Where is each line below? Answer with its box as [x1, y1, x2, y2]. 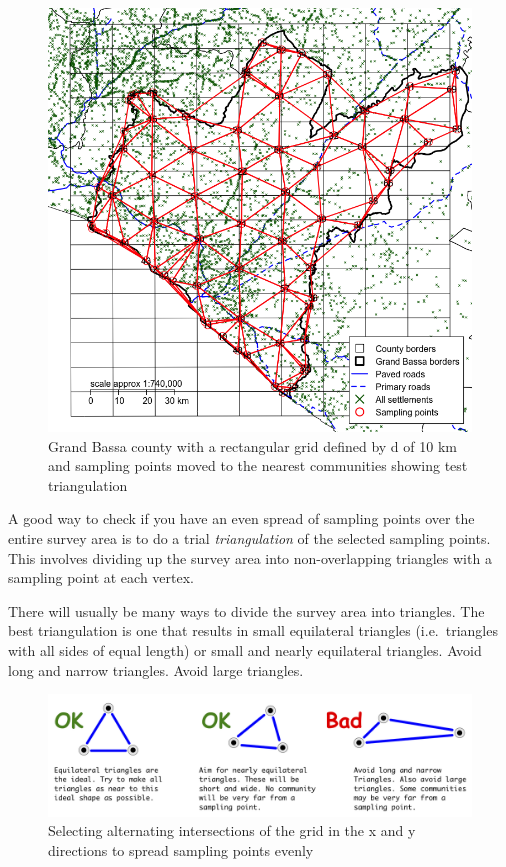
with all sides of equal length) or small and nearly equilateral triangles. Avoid [8, 639, 482, 660]
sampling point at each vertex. [8, 567, 195, 588]
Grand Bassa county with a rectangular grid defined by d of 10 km [48, 435, 457, 456]
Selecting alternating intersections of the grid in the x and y [48, 820, 416, 841]
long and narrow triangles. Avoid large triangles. [8, 659, 304, 680]
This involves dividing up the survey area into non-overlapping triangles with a [8, 547, 492, 568]
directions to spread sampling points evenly [48, 839, 314, 860]
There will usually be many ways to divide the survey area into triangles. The [8, 600, 485, 621]
